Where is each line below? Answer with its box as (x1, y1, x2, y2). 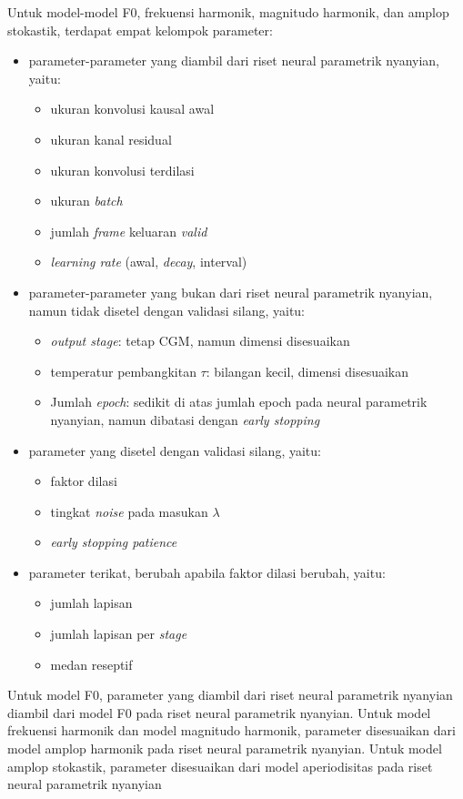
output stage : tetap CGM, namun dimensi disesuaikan (50, 331, 350, 350)
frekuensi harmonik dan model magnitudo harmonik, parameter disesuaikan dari (7, 721, 456, 740)
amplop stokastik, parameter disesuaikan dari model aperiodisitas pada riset (7, 756, 433, 775)
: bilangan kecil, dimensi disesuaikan (206, 361, 409, 380)
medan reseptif (50, 654, 133, 673)
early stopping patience (50, 532, 177, 551)
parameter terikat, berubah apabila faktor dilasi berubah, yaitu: (28, 562, 386, 582)
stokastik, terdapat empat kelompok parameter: (7, 20, 273, 39)
